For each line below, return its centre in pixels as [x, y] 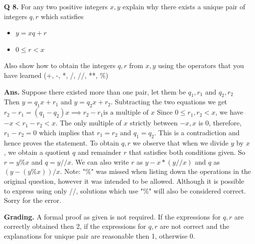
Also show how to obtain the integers [60, 65]
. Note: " [73, 171]
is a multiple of [126, 113]
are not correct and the [194, 226]
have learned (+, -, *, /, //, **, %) [56, 75]
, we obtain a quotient [37, 152]
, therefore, [225, 123]
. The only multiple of [89, 123]
